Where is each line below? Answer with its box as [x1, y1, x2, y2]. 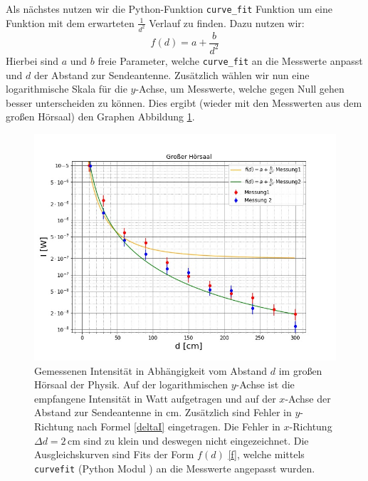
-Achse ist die [236, 377, 295, 392]
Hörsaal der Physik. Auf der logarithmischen [34, 377, 228, 392]
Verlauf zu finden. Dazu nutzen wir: [149, 15, 305, 30]
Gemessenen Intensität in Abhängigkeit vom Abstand [34, 363, 268, 378]
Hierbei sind [6, 53, 59, 68]
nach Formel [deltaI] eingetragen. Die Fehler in [77, 418, 280, 433]
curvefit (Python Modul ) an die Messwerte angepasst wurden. [34, 460, 315, 475]
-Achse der [285, 391, 331, 405]
